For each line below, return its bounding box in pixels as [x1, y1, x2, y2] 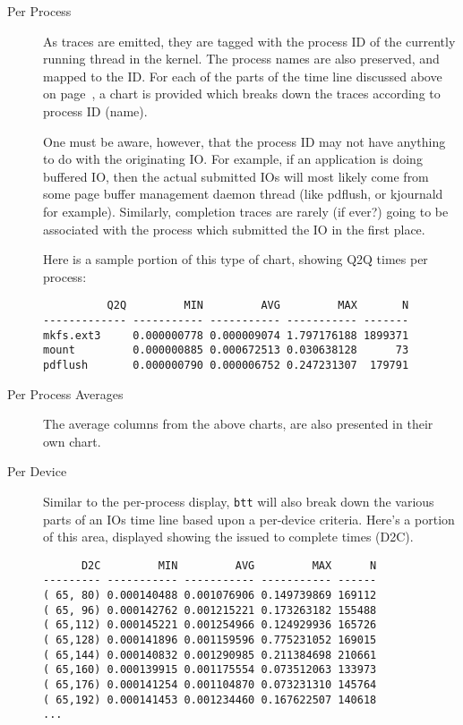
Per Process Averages [7, 384, 124, 403]
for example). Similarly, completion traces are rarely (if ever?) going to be [43, 201, 449, 220]
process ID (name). [43, 101, 148, 120]
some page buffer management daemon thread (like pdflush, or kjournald [43, 184, 443, 203]
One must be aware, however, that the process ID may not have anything [43, 132, 446, 150]
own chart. [43, 431, 101, 450]
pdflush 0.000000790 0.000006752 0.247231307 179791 [43, 358, 409, 371]
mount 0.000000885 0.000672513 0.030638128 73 [43, 344, 409, 357]
